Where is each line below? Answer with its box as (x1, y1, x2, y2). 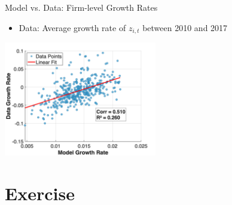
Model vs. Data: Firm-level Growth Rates (5, 1, 158, 13)
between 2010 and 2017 (142, 21, 228, 33)
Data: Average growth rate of (19, 21, 126, 33)
